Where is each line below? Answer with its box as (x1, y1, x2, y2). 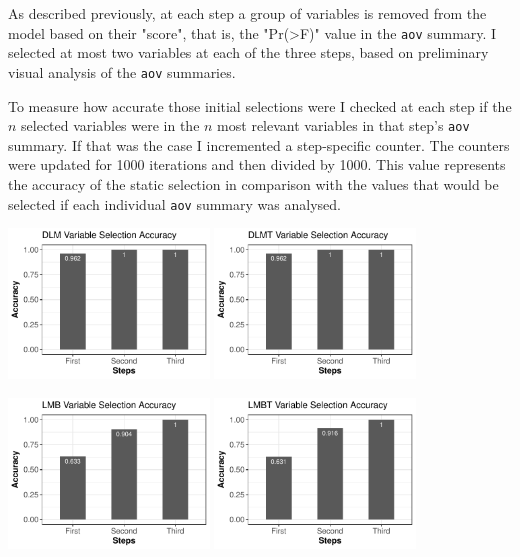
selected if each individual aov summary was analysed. (8, 193, 341, 214)
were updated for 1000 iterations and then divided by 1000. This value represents (8, 154, 506, 175)
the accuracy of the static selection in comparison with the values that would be (8, 173, 499, 194)
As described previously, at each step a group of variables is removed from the (8, 3, 487, 23)
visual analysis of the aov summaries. (8, 61, 236, 82)
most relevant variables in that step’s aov (217, 115, 470, 136)
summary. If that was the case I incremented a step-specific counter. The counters (8, 134, 510, 155)
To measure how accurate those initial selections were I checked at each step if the (8, 95, 512, 116)
